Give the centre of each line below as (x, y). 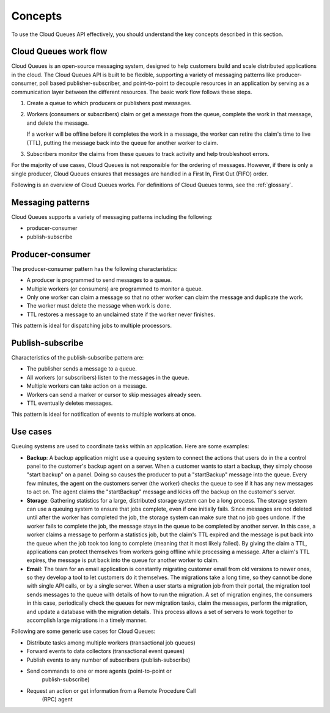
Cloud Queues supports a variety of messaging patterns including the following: (112, 217)
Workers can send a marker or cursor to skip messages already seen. (114, 394)
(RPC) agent (57, 700)
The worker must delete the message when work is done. (99, 306)
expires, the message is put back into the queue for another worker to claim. (123, 560)
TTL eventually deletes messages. (70, 403)
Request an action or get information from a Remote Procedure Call (111, 690)
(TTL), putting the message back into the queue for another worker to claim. (122, 142)
